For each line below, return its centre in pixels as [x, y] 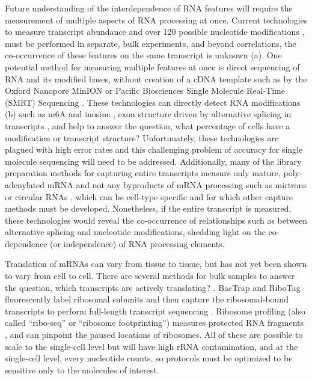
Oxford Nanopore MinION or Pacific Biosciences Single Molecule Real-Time [145, 90]
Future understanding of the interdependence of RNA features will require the [149, 8]
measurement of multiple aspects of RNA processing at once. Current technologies [156, 20]
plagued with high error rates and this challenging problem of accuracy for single [154, 149]
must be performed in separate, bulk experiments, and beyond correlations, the [151, 43]
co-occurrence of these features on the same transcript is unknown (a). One [143, 55]
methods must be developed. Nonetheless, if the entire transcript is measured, [148, 208]
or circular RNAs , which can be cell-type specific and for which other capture [149, 196]
